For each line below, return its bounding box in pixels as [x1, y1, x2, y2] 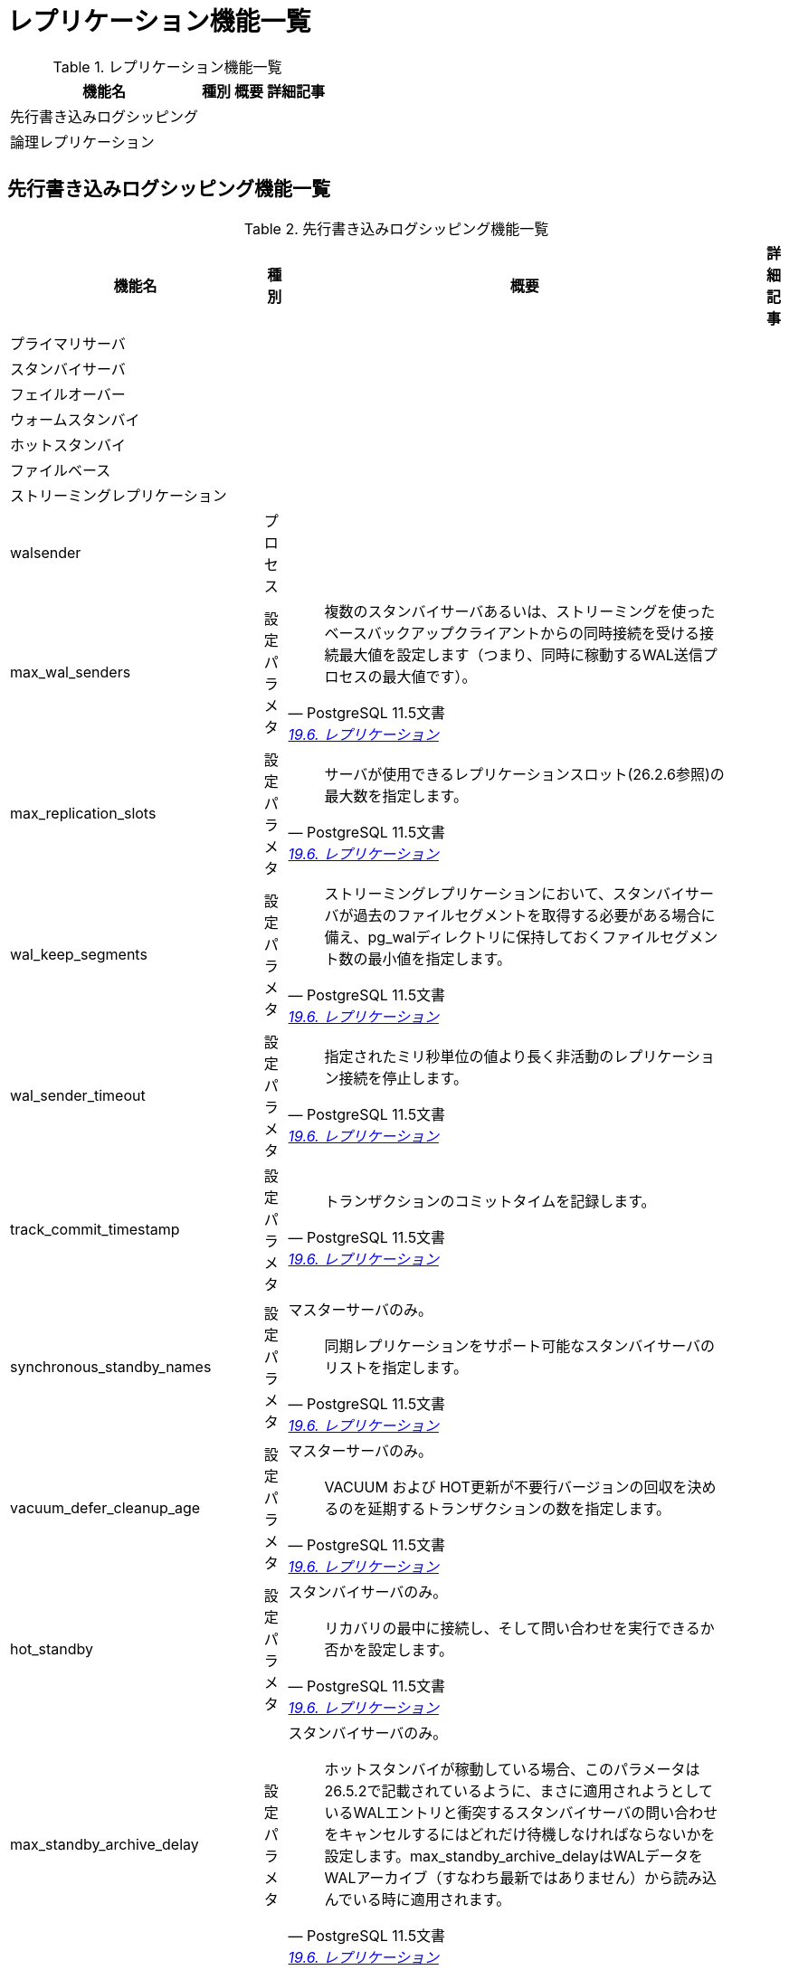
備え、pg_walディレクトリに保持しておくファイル [324, 927, 661, 946]
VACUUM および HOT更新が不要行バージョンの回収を [324, 1477, 688, 1496]
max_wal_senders [10, 662, 131, 681]
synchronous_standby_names [10, 1357, 212, 1376]
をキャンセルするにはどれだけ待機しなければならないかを [324, 1824, 716, 1843]
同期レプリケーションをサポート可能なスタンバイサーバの [324, 1336, 716, 1355]
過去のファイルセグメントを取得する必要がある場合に [353, 905, 716, 924]
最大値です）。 [382, 667, 477, 686]
